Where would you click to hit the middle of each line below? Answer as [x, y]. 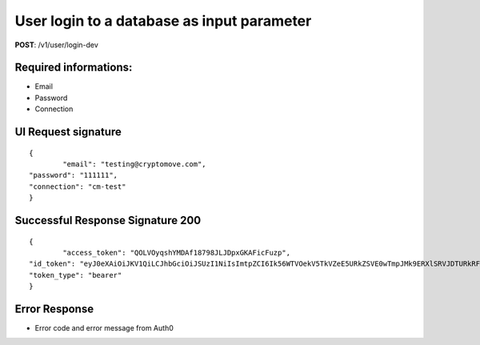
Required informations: [74, 68]
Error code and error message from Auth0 [104, 328]
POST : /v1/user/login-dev [57, 45]
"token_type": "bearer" [76, 275]
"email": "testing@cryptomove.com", [135, 164]
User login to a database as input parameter [163, 21]
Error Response [54, 309]
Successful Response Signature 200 [108, 221]
